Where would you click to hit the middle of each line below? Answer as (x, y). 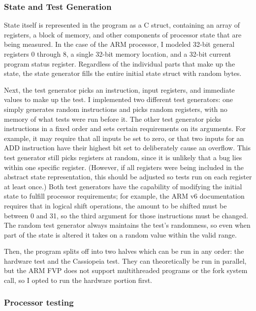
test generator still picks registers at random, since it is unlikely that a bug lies (123, 157)
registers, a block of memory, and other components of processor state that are (123, 34)
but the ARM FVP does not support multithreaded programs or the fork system (126, 270)
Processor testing (39, 302)
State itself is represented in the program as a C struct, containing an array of (122, 25)
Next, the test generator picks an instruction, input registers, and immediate (119, 89)
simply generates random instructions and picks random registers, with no (116, 109)
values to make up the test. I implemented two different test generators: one (119, 99)
